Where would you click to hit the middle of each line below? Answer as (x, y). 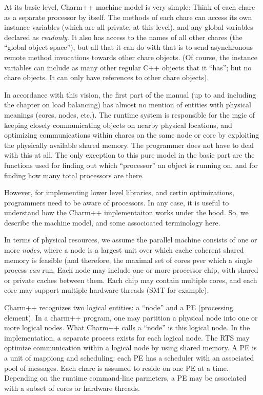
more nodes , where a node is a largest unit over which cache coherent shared (124, 250)
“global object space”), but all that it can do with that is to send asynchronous (128, 47)
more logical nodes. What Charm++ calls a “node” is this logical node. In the (127, 327)
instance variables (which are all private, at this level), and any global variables (129, 27)
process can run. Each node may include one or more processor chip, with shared (131, 270)
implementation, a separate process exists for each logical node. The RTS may (127, 337)
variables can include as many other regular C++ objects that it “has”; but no (128, 67)
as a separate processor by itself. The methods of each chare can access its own (128, 17)
